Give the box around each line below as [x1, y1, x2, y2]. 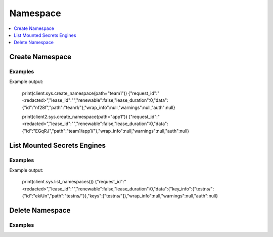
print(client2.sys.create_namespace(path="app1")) [22, 114, 127, 120]
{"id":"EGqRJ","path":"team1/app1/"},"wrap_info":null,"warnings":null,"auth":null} [22, 128, 190, 134]
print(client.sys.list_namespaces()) [22, 179, 94, 185]
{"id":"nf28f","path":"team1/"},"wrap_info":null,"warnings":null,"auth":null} [22, 104, 175, 110]
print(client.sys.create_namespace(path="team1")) [22, 90, 127, 96]
